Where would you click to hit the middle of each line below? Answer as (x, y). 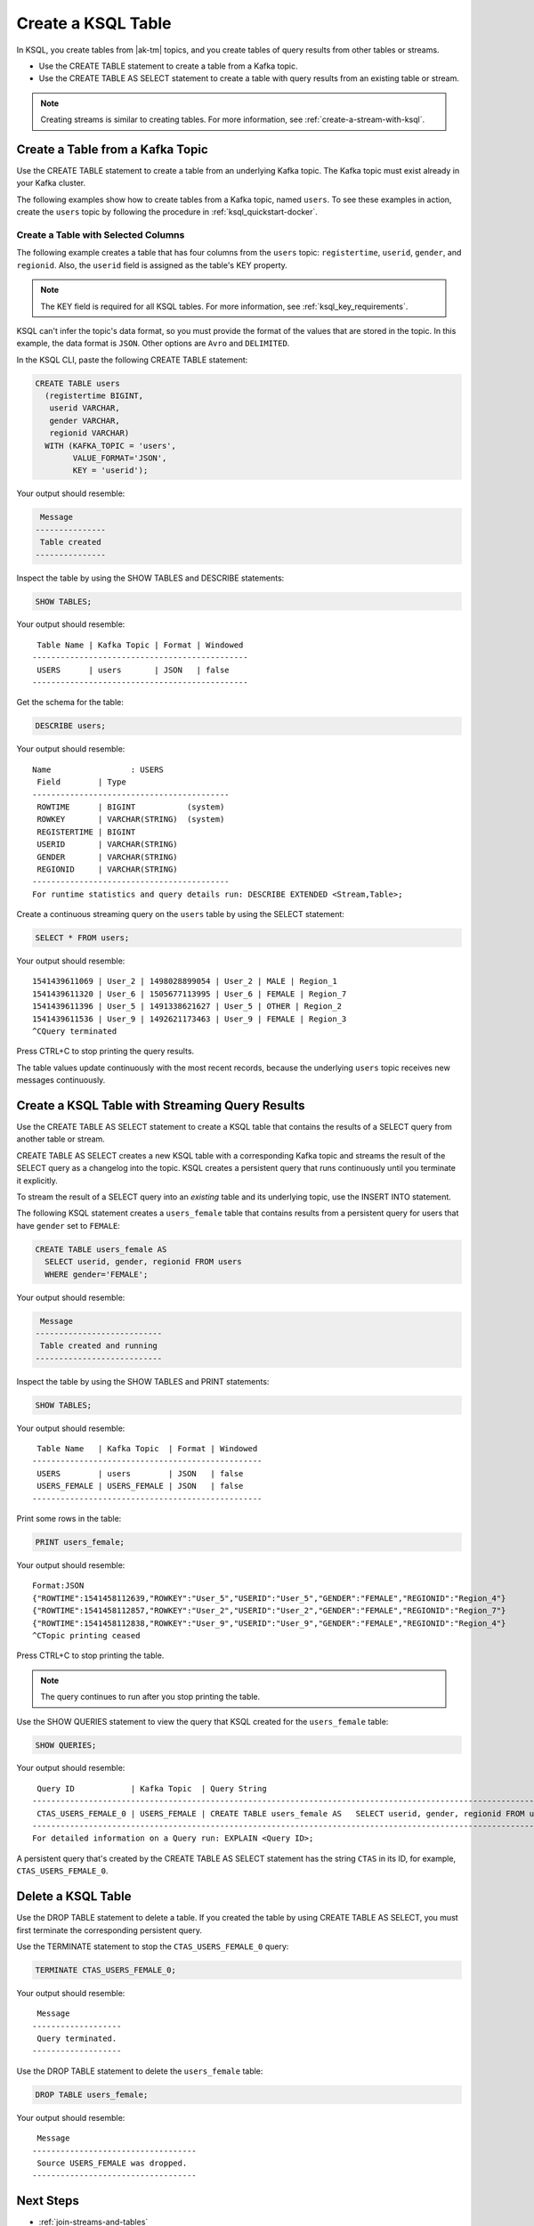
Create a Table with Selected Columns (101, 234)
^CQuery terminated (75, 1032)
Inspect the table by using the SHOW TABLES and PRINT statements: (143, 1381)
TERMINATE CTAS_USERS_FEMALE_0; (106, 1970)
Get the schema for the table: (70, 703)
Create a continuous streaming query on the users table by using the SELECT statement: (180, 914)
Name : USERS (98, 769)
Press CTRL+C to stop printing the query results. (105, 1052)
